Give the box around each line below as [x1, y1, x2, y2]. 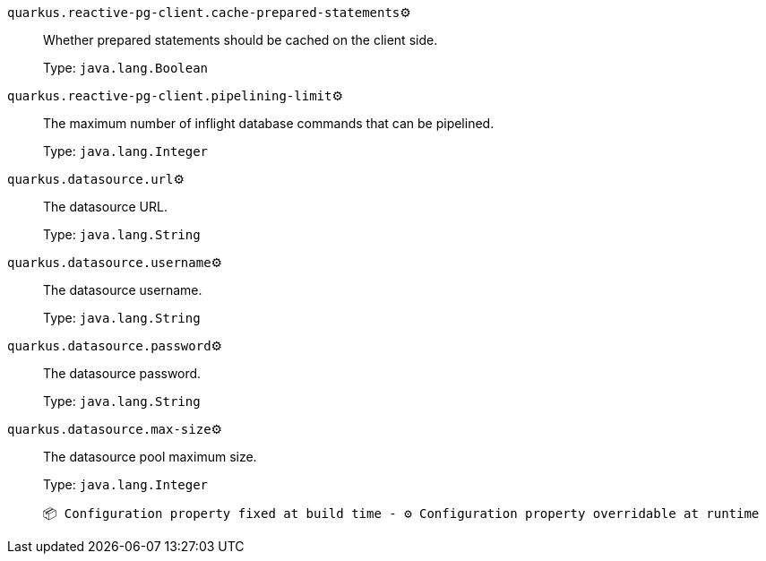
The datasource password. [43, 366, 202, 381]
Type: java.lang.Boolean [43, 60, 209, 75]
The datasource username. [43, 282, 202, 298]
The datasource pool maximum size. [43, 449, 257, 464]
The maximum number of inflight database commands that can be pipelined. [43, 116, 495, 131]
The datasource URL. [43, 199, 168, 214]
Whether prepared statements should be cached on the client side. [43, 32, 438, 47]
